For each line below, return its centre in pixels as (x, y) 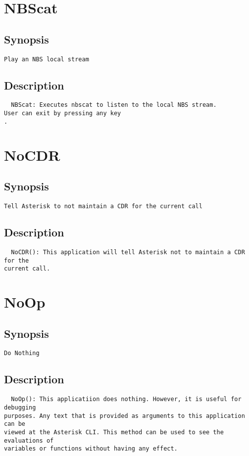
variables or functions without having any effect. (91, 449)
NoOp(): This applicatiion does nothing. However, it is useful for (126, 399)
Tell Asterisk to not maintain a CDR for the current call (103, 206)
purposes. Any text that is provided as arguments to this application (124, 416)
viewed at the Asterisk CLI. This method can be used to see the (114, 432)
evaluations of (29, 440)
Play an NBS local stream (47, 59)
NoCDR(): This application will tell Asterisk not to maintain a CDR (128, 252)
